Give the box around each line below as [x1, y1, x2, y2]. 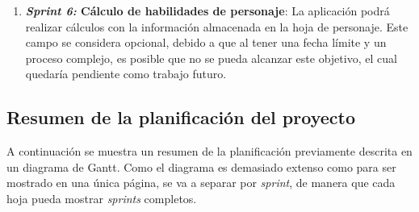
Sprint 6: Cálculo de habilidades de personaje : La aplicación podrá [25, 2, 390, 19]
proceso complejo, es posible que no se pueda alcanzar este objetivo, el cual [25, 49, 397, 66]
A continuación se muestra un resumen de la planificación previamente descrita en [6, 143, 413, 160]
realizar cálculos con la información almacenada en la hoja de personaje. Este [25, 18, 409, 35]
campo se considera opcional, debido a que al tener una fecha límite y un [25, 34, 387, 51]
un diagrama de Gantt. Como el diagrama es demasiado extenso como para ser [6, 158, 396, 175]
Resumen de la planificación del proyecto [6, 105, 355, 130]
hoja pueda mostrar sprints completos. [6, 189, 197, 206]
